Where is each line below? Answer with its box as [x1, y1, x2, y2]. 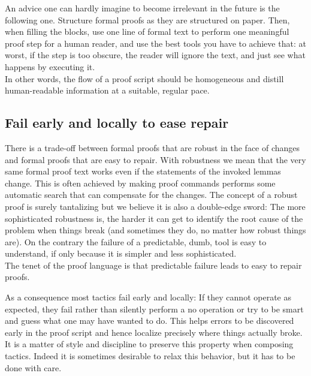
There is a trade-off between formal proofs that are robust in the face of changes [5, 141, 300, 154]
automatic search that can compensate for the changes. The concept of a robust [5, 188, 298, 201]
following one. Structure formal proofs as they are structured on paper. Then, [5, 13, 290, 26]
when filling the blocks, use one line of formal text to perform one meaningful [5, 25, 289, 38]
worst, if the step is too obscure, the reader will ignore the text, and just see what [5, 49, 306, 61]
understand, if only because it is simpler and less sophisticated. [5, 247, 237, 260]
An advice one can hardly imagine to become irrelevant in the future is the [5, 2, 280, 14]
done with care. [5, 361, 62, 374]
